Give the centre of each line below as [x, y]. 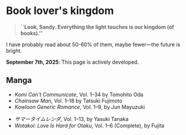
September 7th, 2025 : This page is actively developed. [73, 62]
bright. [14, 50]
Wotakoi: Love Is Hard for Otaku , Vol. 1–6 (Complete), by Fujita [90, 125]
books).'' [31, 33]
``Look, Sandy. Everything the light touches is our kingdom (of [97, 27]
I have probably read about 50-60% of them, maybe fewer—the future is [93, 44]
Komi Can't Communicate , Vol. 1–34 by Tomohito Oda [79, 94]
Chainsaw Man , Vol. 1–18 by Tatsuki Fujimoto [68, 101]
